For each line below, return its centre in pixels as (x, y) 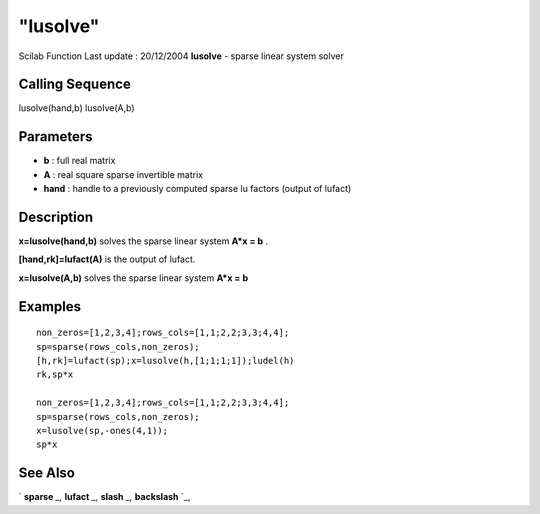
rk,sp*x (55, 374)
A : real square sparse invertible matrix (123, 174)
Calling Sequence (75, 84)
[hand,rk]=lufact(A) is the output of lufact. (107, 259)
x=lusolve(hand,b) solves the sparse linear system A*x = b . (143, 241)
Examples (50, 306)
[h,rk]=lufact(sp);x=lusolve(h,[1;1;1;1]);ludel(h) (165, 361)
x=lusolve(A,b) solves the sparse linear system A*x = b (133, 277)
